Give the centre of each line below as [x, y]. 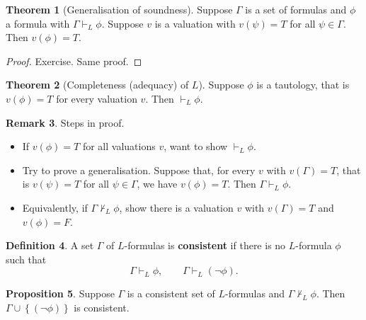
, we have [157, 184]
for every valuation [97, 98]
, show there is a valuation [176, 207]
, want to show [196, 146]
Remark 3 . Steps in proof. [65, 122]
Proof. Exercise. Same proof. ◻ [74, 61]
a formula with [38, 23]
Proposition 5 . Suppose [60, 293]
